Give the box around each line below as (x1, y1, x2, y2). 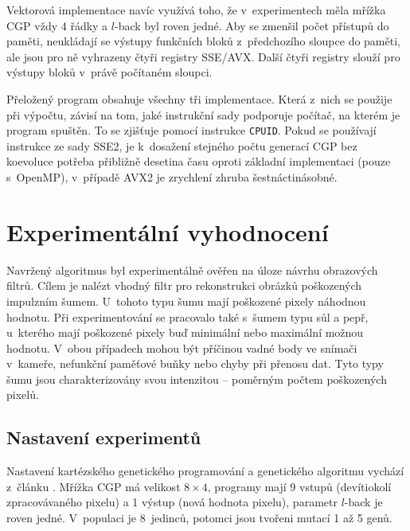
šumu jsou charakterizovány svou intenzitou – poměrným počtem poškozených (6, 370, 387, 387)
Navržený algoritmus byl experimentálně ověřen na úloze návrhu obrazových (6, 261, 378, 278)
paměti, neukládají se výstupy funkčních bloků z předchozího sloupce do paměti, (6, 33, 400, 49)
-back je (344, 494, 383, 510)
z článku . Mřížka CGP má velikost (6, 478, 181, 494)
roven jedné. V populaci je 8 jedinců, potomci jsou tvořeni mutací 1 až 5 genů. (6, 510, 392, 526)
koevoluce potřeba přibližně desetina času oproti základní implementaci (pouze (6, 153, 391, 170)
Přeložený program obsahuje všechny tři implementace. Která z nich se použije (6, 90, 392, 107)
